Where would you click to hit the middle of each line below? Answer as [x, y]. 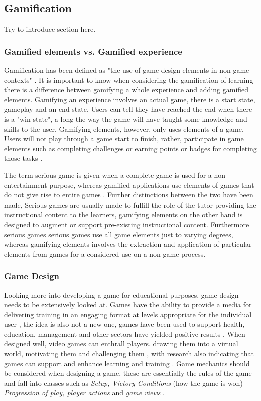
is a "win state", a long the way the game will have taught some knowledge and [126, 119]
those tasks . [23, 158]
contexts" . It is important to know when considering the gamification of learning [129, 79]
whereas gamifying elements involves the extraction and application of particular [128, 244]
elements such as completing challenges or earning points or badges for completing [130, 148]
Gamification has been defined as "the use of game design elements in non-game [127, 70]
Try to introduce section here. [50, 29]
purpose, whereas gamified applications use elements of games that [152, 185]
